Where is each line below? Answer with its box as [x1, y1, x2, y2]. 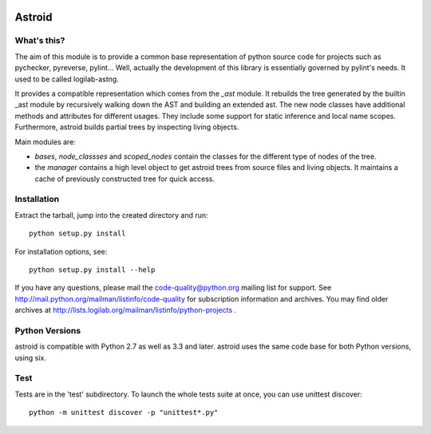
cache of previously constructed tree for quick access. [34, 174, 215, 183]
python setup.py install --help [29, 265, 156, 274]
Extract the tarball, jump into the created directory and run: [14, 210, 208, 219]
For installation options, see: [14, 247, 108, 256]
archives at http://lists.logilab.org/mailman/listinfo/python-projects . [14, 306, 237, 315]
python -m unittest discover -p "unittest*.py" [29, 408, 219, 417]
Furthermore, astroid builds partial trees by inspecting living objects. [14, 122, 239, 132]
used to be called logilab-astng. [14, 74, 119, 84]
